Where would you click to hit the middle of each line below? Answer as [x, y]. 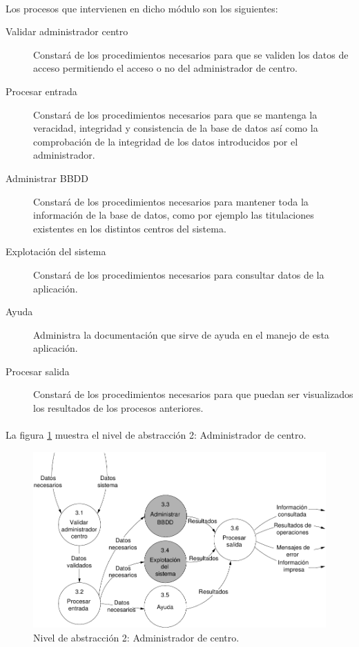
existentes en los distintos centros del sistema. [130, 228]
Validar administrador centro [67, 31]
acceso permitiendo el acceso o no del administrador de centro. [166, 68]
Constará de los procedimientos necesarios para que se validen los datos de [191, 54]
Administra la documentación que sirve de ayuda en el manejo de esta [181, 334]
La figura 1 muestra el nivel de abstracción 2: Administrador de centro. [156, 435]
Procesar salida [38, 371]
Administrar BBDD [47, 178]
